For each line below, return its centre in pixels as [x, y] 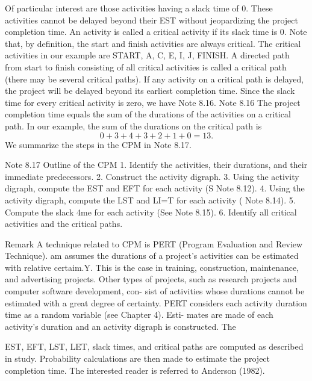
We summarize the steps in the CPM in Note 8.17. [98, 144]
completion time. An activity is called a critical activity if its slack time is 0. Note [156, 32]
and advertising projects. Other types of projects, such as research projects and [151, 279]
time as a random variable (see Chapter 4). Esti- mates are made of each [139, 314]
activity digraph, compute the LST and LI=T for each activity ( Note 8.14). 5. [150, 200]
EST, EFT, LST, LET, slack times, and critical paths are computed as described [154, 346]
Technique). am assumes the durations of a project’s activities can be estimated [152, 256]
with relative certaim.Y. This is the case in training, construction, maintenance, [152, 267]
